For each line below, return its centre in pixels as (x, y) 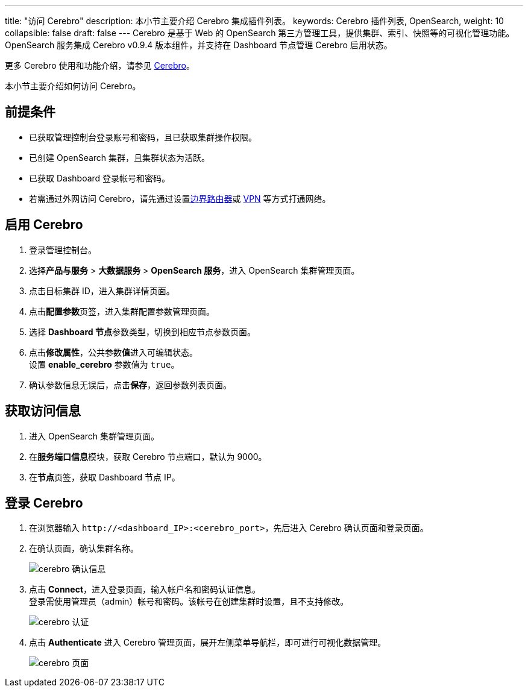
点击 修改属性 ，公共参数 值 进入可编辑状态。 (113, 352)
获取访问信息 (43, 411)
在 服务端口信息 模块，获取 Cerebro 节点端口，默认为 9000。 (148, 456)
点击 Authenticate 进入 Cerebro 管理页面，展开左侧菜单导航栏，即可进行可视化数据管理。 (208, 643)
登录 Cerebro (44, 503)
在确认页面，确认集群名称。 (84, 549)
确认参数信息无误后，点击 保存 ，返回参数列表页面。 (130, 385)
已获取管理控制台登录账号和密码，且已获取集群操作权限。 (143, 137)
